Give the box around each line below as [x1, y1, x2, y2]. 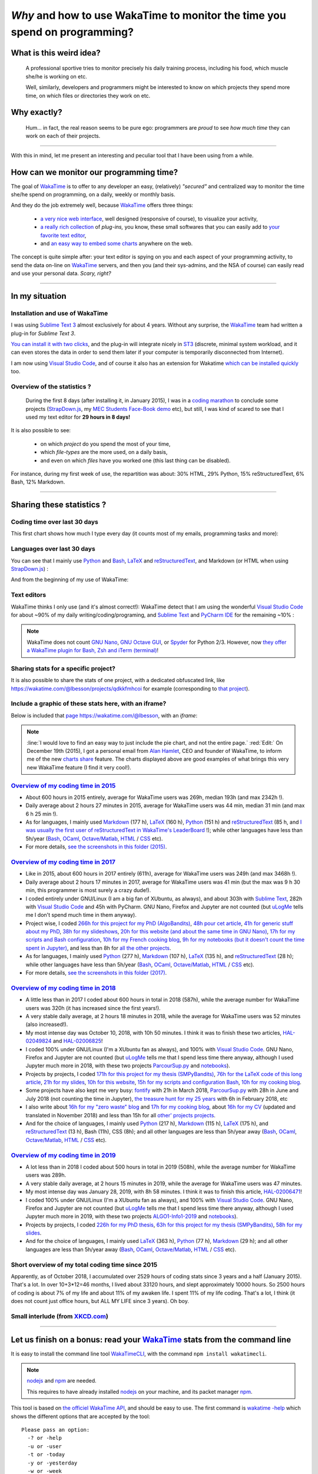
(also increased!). [25, 1021, 68, 1028]
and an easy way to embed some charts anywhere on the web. [40, 239, 193, 247]
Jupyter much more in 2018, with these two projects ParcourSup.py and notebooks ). [25, 1062, 231, 1070]
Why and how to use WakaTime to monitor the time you [11, 9, 287, 22]
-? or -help [27, 1434, 62, 1442]
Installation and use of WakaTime [11, 309, 108, 317]
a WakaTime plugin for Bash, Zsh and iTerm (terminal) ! [26, 647, 159, 654]
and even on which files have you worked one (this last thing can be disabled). [40, 457, 231, 464]
